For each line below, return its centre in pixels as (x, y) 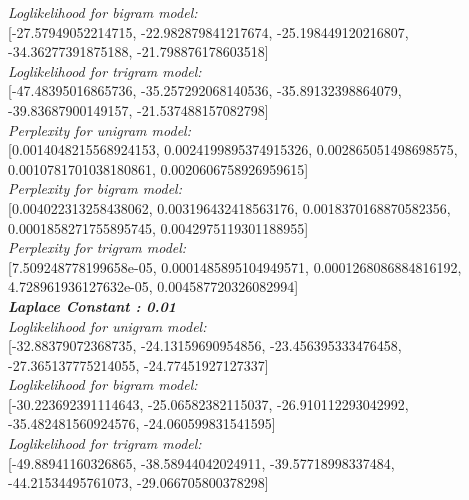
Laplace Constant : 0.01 (92, 305)
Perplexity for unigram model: (99, 129)
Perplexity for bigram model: (95, 188)
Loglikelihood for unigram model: (107, 325)
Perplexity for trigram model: (97, 247)
